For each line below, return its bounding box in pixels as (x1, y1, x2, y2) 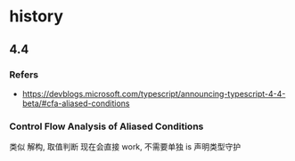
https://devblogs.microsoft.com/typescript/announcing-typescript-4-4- (21, 88, 286, 99)
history (9, 6, 64, 27)
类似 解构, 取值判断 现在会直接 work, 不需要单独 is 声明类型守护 (9, 141, 242, 152)
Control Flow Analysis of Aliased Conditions (9, 120, 204, 133)
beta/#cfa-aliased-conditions (21, 98, 130, 109)
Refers (9, 68, 39, 81)
